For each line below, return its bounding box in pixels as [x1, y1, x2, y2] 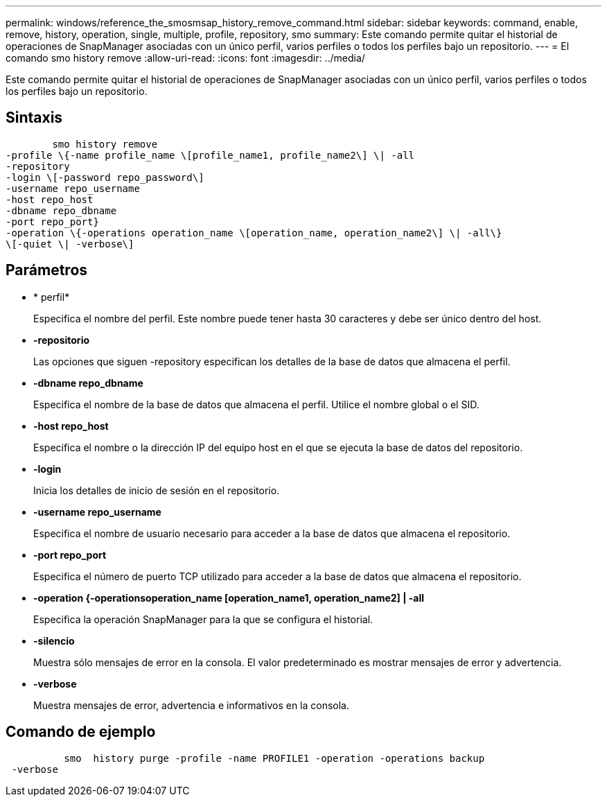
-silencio [33, 634, 75, 647]
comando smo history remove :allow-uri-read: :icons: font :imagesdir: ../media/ [6, 52, 365, 64]
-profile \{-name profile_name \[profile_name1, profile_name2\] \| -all [6, 149, 415, 161]
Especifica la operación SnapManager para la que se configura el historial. [33, 613, 373, 625]
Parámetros [6, 261, 88, 279]
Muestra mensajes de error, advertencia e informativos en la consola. [33, 699, 350, 711]
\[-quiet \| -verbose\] [6, 238, 134, 250]
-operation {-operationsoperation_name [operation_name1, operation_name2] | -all [33, 591, 424, 604]
